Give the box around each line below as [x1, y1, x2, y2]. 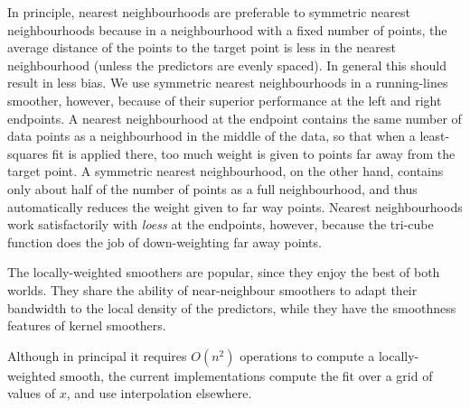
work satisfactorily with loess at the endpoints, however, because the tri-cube [7, 215, 434, 234]
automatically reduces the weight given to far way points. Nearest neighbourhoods [7, 197, 463, 216]
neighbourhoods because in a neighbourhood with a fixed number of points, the [7, 20, 447, 39]
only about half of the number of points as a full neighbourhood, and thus [7, 179, 418, 198]
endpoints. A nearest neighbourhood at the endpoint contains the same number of [7, 108, 462, 127]
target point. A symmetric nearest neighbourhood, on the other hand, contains [7, 162, 444, 181]
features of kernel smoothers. [7, 316, 166, 335]
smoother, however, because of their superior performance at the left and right [7, 90, 442, 109]
